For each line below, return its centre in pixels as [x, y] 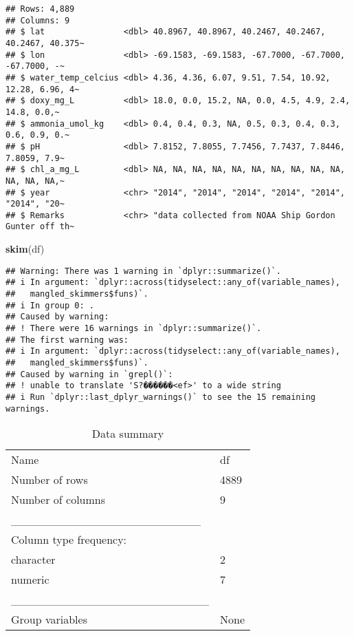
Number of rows [49, 480]
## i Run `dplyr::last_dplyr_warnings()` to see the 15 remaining [161, 397]
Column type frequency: [69, 540]
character [33, 560]
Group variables [49, 619]
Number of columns [58, 500]
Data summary [128, 434]
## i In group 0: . [50, 305]
